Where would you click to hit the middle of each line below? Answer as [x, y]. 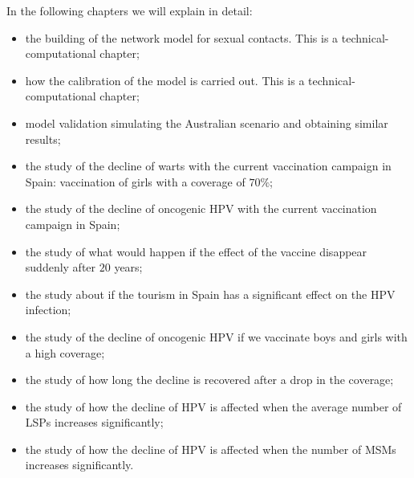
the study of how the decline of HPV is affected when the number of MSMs [211, 449]
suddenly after [61, 267]
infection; [48, 310]
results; [43, 139]
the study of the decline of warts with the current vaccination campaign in [208, 166]
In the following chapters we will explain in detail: [130, 10]
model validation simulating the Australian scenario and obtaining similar [207, 123]
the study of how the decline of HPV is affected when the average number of [213, 406]
